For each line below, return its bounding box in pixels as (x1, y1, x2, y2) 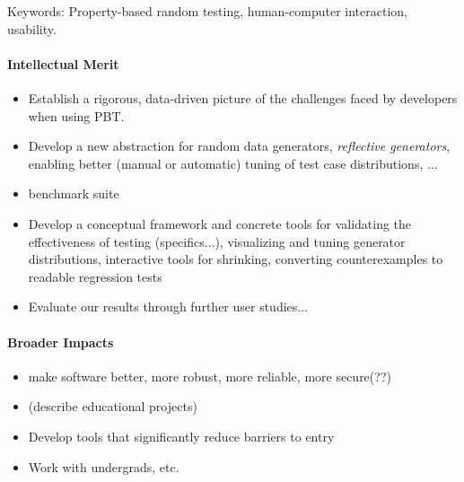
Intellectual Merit (7, 54, 119, 73)
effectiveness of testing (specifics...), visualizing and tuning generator (28, 232, 406, 250)
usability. (7, 19, 57, 38)
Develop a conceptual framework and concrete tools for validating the (28, 214, 412, 232)
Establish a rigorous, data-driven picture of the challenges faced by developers (28, 88, 458, 107)
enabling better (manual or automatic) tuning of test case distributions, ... (28, 153, 438, 172)
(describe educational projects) (28, 397, 197, 416)
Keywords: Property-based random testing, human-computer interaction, (7, 2, 407, 20)
